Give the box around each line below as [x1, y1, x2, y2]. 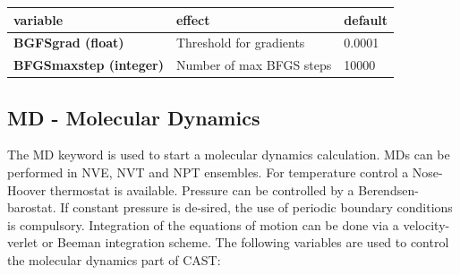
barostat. [7, 198, 56, 217]
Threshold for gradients [175, 33, 305, 52]
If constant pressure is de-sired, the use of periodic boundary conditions [60, 198, 453, 217]
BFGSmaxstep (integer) [13, 56, 164, 74]
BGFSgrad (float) [13, 33, 124, 52]
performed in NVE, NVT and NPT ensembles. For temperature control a [7, 163, 409, 182]
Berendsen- [358, 180, 419, 199]
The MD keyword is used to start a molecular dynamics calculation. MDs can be [7, 145, 450, 164]
